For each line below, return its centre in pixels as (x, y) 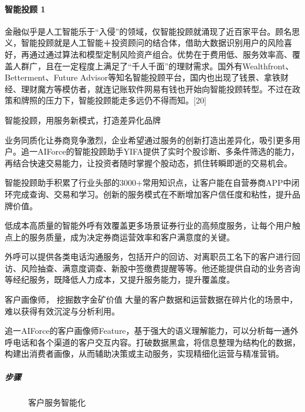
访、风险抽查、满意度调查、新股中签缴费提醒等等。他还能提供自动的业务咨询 (152, 268)
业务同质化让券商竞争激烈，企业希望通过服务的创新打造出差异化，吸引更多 (148, 140)
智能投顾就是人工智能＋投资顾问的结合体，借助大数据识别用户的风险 (152, 43)
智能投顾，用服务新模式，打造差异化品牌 (83, 120)
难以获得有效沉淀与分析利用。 (62, 311)
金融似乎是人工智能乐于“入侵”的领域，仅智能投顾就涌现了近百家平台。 (140, 31)
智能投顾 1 (25, 9)
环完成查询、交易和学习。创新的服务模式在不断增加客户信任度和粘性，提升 (148, 194)
